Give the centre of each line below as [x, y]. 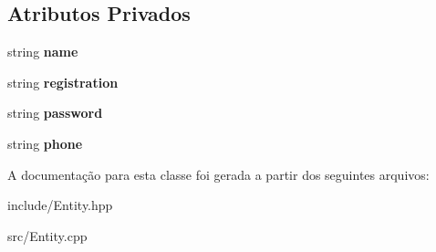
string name [43, 52]
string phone [45, 143]
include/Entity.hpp [60, 205]
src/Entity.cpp [47, 235]
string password [55, 113]
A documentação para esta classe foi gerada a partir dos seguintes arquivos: [218, 174]
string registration [63, 82]
